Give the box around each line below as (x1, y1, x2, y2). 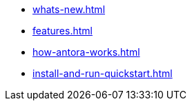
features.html (32, 25, 93, 36)
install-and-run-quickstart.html (32, 67, 173, 79)
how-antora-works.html (32, 46, 140, 58)
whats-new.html (32, 3, 106, 15)
